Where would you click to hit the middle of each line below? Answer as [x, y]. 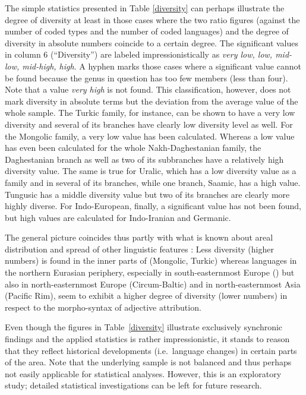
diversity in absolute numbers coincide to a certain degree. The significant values [152, 42]
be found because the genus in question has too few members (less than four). [146, 78]
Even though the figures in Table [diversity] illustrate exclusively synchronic [144, 327]
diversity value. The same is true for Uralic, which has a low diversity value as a [151, 171]
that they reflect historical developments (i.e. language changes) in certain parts [151, 350]
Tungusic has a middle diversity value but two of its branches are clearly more [147, 194]
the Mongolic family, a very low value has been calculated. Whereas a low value [150, 136]
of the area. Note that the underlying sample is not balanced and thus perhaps [148, 362]
